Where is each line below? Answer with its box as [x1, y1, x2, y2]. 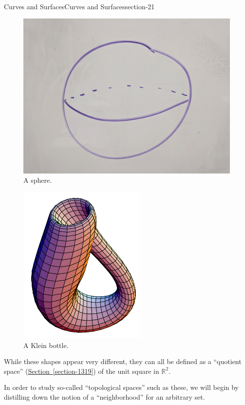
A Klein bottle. [23, 340, 69, 350]
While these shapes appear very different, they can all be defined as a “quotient [4, 356, 242, 366]
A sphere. [23, 175, 52, 185]
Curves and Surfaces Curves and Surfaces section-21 [4, 1, 155, 11]
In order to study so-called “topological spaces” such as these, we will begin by [4, 382, 239, 392]
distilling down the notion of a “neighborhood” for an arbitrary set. [4, 392, 205, 402]
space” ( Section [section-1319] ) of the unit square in [4, 366, 159, 376]
